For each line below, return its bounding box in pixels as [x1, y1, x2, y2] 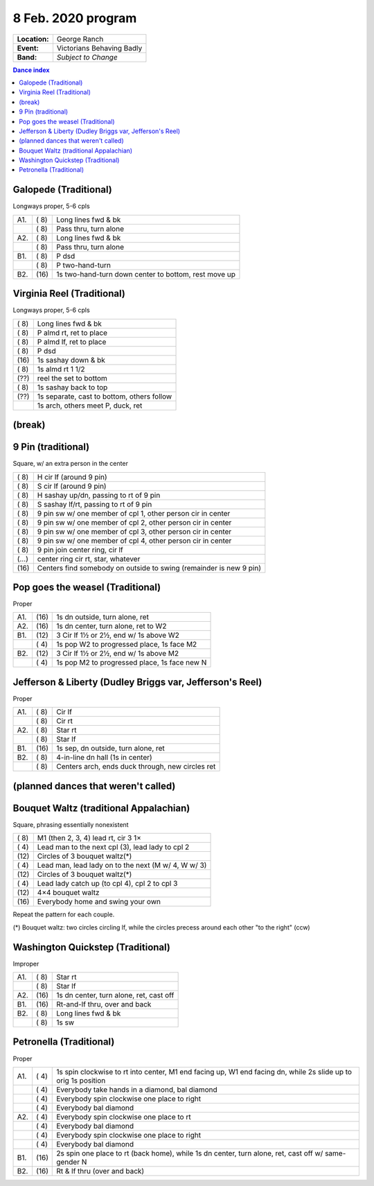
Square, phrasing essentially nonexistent [12, 820, 129, 828]
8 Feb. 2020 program [12, 10, 137, 26]
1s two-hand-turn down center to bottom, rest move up [56, 269, 235, 279]
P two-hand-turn [56, 260, 111, 270]
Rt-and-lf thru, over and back [56, 1000, 152, 1009]
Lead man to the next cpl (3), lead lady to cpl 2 [37, 842, 190, 852]
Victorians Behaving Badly [56, 43, 143, 53]
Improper [12, 959, 39, 968]
